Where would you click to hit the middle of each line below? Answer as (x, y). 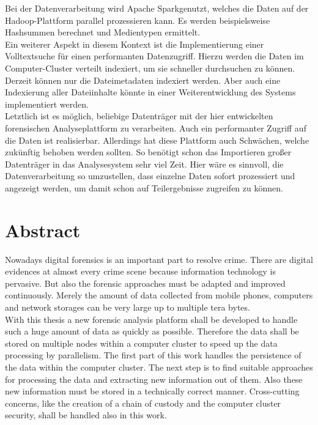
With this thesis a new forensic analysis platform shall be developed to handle (151, 319)
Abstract (43, 230)
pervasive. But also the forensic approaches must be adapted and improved (145, 283)
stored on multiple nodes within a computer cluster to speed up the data (141, 343)
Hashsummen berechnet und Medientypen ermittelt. (103, 32)
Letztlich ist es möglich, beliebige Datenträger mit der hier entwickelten (139, 116)
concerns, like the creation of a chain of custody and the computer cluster (143, 403)
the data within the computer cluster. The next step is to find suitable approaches (159, 367)
